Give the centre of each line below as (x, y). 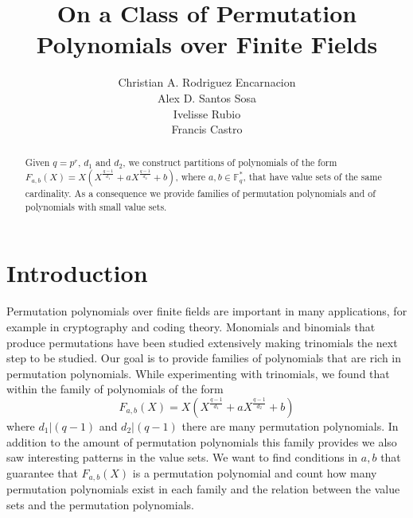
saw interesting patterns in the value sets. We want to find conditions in (182, 457)
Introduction (77, 273)
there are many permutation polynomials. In (290, 425)
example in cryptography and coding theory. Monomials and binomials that (191, 326)
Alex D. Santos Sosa (206, 97)
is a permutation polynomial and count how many (255, 472)
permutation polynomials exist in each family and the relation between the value (203, 489)
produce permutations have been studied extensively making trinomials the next (202, 342)
